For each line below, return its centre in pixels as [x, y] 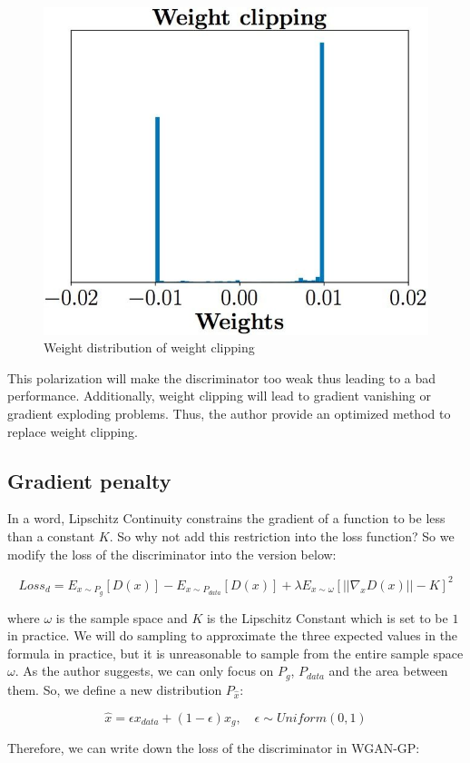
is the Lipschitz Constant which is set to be [327, 617]
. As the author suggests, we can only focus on [144, 671]
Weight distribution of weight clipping [149, 347]
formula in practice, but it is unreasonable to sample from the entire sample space [235, 653]
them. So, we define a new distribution [115, 689]
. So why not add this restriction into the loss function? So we [282, 536]
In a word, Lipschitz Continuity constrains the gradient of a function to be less [226, 518]
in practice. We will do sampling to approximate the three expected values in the [233, 635]
